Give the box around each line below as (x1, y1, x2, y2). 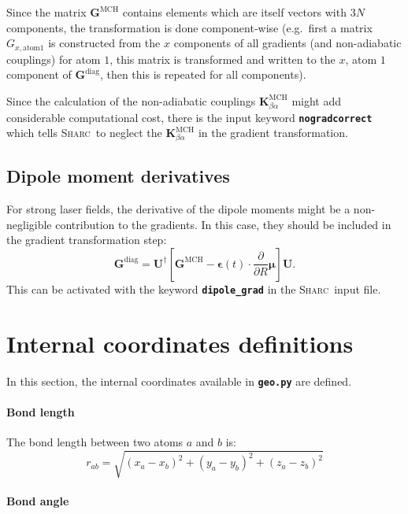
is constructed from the (48, 35, 161, 51)
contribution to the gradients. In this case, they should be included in (55, 216, 391, 232)
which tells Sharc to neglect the (6, 124, 162, 141)
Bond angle (6, 492, 69, 508)
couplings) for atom (6, 50, 101, 67)
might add (291, 92, 342, 109)
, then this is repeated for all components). (99, 66, 306, 83)
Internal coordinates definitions (6, 327, 354, 359)
